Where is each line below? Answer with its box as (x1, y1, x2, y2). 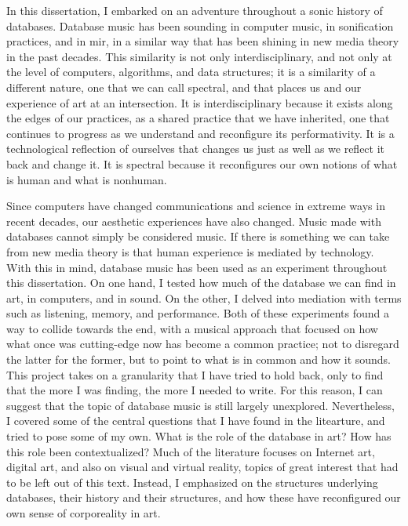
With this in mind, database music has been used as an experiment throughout (6, 259, 388, 275)
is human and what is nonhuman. (6, 171, 167, 187)
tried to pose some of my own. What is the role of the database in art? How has (6, 428, 392, 444)
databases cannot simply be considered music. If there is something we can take (6, 228, 390, 245)
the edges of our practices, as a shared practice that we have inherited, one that (6, 110, 390, 126)
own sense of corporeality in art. (6, 505, 161, 521)
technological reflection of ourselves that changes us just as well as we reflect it (6, 140, 385, 157)
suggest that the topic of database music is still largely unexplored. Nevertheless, (6, 397, 395, 413)
